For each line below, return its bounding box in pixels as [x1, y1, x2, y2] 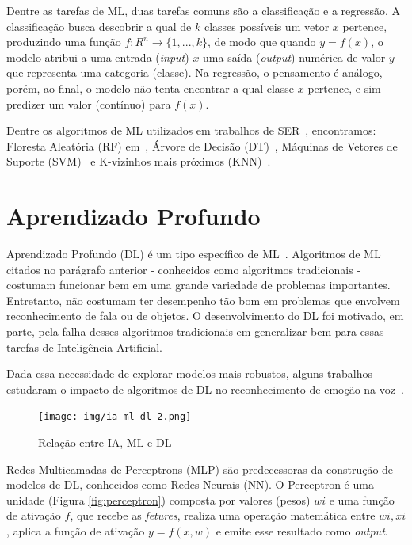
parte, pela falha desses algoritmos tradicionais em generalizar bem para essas [6, 323, 384, 340]
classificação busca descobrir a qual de [6, 17, 192, 34]
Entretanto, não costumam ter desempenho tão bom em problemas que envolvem [6, 292, 400, 308]
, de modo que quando [208, 33, 316, 50]
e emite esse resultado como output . [216, 523, 388, 539]
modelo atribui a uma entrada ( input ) [6, 48, 189, 65]
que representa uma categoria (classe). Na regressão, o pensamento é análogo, [6, 64, 383, 81]
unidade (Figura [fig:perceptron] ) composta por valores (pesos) [6, 491, 311, 508]
